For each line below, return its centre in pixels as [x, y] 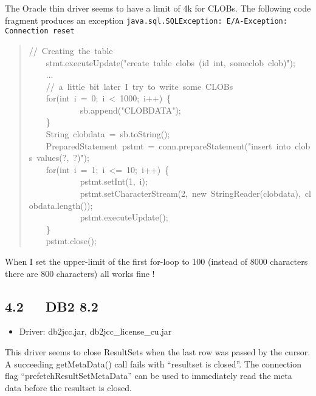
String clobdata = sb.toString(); [108, 134]
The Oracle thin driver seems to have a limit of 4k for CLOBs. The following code [158, 8]
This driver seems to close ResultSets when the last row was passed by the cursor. [158, 351]
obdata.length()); [61, 205]
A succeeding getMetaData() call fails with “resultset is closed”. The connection [153, 364]
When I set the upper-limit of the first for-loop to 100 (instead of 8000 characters [156, 261]
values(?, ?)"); [63, 158]
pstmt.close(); [71, 241]
